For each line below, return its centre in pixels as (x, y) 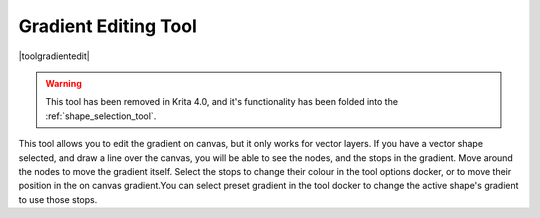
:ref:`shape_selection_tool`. (101, 116)
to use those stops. (58, 199)
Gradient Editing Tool (107, 26)
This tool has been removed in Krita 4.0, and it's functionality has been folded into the (222, 102)
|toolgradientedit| (54, 56)
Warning (63, 83)
